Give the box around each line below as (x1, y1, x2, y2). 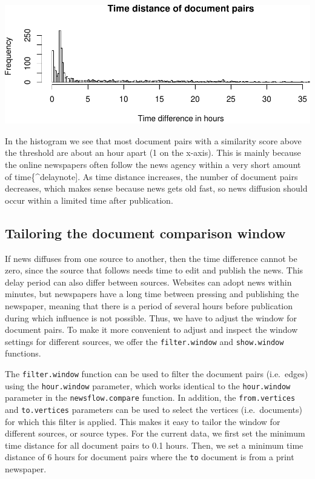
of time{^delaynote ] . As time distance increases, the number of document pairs (5, 170, 298, 183)
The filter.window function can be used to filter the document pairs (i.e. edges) (5, 367, 308, 380)
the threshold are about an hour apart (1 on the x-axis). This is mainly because (5, 146, 301, 159)
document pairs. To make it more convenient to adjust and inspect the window (5, 323, 298, 336)
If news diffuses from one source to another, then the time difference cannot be (5, 252, 297, 264)
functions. (5, 347, 41, 360)
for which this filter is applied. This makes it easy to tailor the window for (5, 415, 280, 427)
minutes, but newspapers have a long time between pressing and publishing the (5, 287, 299, 300)
